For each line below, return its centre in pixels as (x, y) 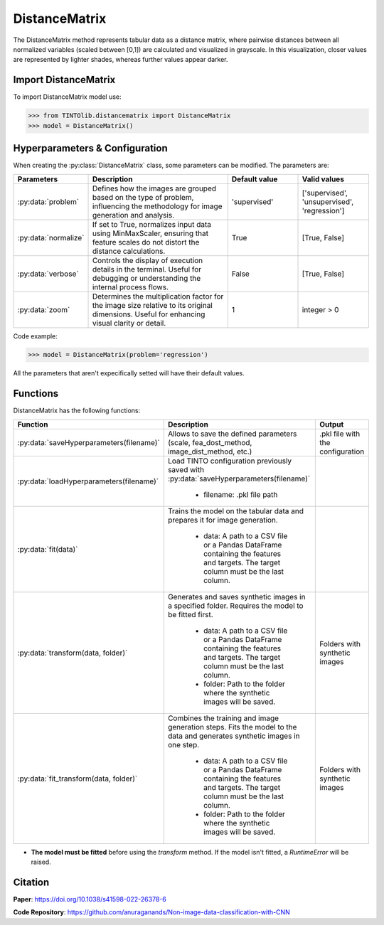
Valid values (323, 179)
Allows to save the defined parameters (232, 434)
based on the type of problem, (143, 197)
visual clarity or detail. (129, 323)
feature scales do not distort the (146, 242)
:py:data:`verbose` (48, 274)
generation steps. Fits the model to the (232, 727)
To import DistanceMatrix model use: (67, 97)
